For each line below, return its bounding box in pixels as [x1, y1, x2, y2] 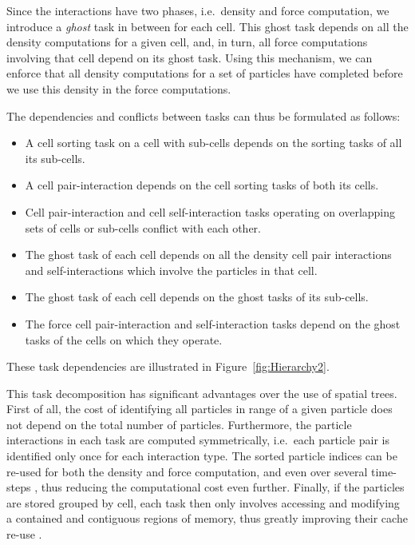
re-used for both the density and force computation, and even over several [6, 463, 368, 479]
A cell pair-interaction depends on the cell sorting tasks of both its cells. [25, 177, 379, 193]
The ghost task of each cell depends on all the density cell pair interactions [25, 246, 392, 263]
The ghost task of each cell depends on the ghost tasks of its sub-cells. [25, 288, 369, 305]
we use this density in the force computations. [6, 80, 231, 97]
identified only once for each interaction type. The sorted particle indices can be [6, 448, 397, 464]
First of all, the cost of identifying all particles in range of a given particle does [6, 400, 393, 417]
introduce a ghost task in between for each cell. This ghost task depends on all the [6, 18, 409, 34]
